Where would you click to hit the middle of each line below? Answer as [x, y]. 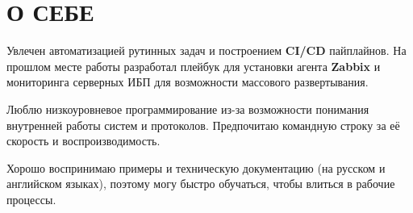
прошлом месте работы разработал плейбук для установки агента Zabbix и [194, 66]
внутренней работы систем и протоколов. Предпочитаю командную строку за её [203, 125]
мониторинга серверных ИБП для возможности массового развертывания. [188, 82]
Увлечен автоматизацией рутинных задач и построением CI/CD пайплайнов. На [206, 50]
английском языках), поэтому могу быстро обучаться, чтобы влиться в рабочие [201, 184]
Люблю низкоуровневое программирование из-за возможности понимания [188, 109]
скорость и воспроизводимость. [83, 141]
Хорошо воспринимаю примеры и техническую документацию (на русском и [196, 167]
